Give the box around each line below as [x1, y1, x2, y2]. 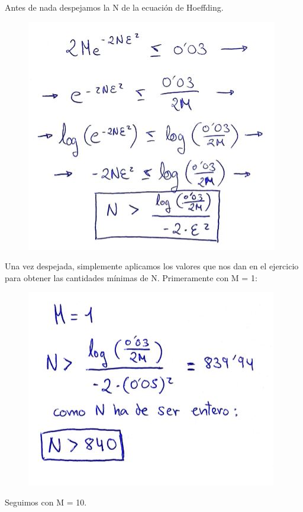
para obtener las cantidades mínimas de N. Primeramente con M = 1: [5, 271, 257, 284]
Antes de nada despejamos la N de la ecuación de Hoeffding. [5, 1, 224, 13]
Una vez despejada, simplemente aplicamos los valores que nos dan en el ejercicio [5, 260, 299, 272]
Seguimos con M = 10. [5, 495, 87, 508]
